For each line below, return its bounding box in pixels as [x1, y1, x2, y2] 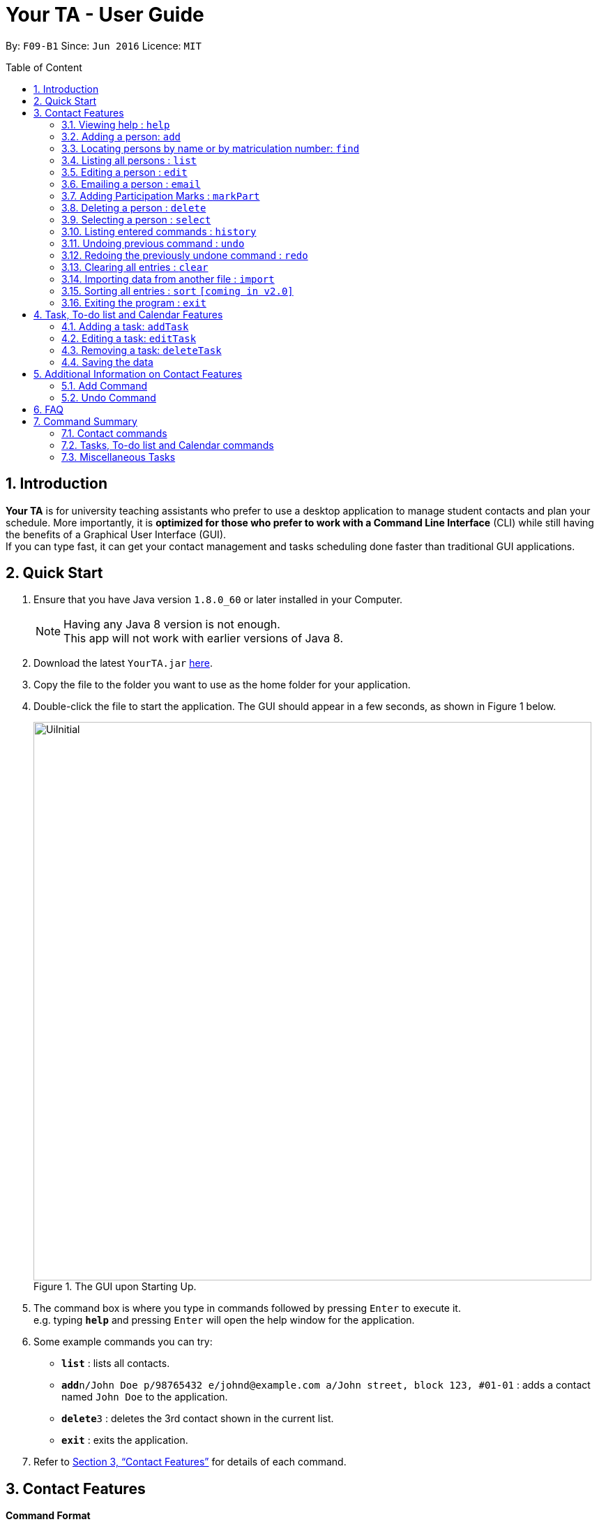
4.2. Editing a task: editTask [61, 332, 197, 344]
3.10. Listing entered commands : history [61, 225, 257, 237]
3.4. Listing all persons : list [61, 154, 197, 166]
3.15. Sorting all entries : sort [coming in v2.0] [61, 284, 294, 297]
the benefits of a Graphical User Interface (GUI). [6, 528, 227, 540]
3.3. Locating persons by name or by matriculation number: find [61, 142, 360, 154]
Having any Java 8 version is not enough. [63, 617, 280, 632]
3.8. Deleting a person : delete [61, 201, 206, 214]
